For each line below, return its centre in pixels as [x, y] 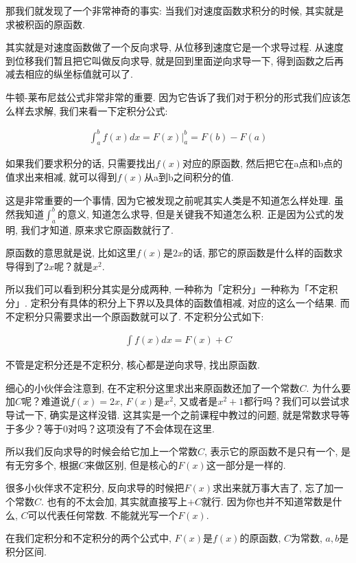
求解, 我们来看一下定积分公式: [101, 110]
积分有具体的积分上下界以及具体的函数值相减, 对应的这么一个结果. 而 [195, 302]
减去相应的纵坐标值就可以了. [69, 74]
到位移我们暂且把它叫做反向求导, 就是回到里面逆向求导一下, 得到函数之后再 [175, 60]
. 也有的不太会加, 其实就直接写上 [115, 501]
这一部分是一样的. [246, 464]
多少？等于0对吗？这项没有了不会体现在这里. [115, 428]
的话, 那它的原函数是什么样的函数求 [263, 253]
